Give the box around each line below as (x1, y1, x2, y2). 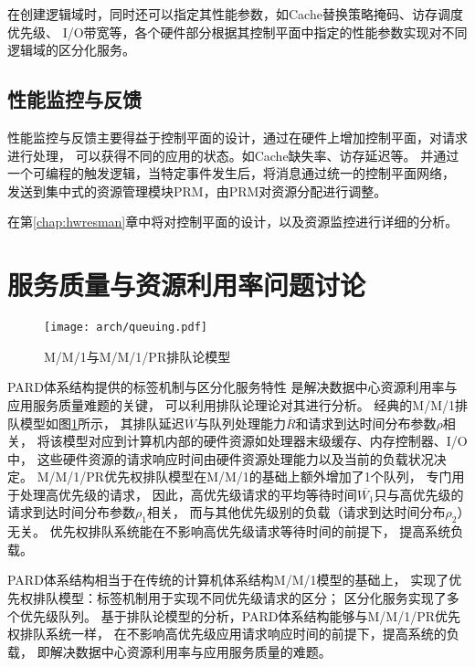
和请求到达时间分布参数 (295, 413, 437, 432)
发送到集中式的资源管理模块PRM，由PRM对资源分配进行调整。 (7, 181, 387, 200)
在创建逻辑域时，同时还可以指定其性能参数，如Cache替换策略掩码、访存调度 (7, 5, 463, 23)
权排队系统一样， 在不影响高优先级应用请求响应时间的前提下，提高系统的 (7, 624, 447, 643)
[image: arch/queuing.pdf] (44, 321, 207, 334)
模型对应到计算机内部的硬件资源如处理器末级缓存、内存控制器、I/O (62, 431, 468, 450)
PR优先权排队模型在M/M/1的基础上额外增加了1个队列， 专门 (86, 467, 452, 486)
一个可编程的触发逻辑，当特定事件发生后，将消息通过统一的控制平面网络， (7, 164, 455, 183)
